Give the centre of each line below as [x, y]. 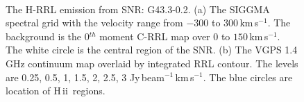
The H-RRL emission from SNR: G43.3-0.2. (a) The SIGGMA [138, 9]
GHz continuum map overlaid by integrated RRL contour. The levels [152, 63]
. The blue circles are [248, 77]
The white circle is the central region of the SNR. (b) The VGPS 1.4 [152, 50]
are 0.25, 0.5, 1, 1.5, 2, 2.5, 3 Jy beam [85, 77]
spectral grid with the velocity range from [94, 23]
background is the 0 [48, 36]
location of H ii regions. [56, 91]
